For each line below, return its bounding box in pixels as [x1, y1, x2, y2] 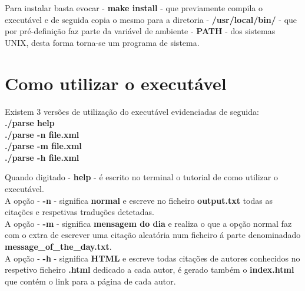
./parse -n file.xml [5, 128, 79, 140]
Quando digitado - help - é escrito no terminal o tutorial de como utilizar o [5, 171, 278, 183]
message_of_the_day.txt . [5, 240, 112, 253]
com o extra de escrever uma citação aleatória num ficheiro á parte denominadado [5, 229, 301, 241]
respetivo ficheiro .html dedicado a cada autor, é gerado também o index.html [5, 263, 294, 276]
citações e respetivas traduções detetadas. [5, 206, 154, 218]
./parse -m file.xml [5, 140, 82, 152]
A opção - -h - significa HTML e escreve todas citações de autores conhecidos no [5, 252, 300, 264]
